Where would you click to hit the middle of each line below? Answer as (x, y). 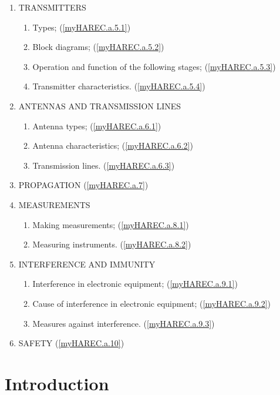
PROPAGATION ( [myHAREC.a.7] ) (83, 185)
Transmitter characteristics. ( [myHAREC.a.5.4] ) (119, 86)
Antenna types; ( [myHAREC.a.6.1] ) (97, 125)
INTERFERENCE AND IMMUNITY (87, 264)
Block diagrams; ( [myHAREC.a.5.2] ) (98, 47)
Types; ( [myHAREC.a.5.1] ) (82, 27)
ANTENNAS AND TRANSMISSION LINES (100, 106)
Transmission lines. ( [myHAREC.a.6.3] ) (104, 165)
